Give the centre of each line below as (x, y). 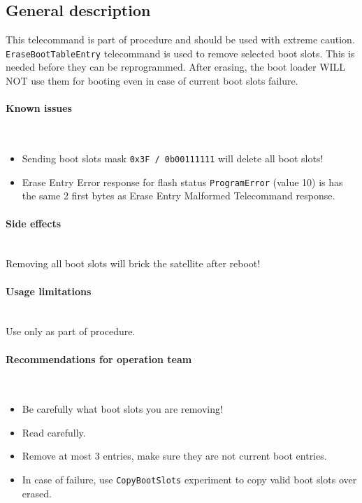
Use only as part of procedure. (71, 331)
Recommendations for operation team (99, 359)
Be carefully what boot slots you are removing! (122, 409)
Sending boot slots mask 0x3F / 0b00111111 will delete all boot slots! (173, 158)
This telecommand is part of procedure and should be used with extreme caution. (180, 40)
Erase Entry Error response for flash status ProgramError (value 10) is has (182, 182)
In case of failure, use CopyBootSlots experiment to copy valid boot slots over (189, 480)
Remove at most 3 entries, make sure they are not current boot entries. (174, 456)
